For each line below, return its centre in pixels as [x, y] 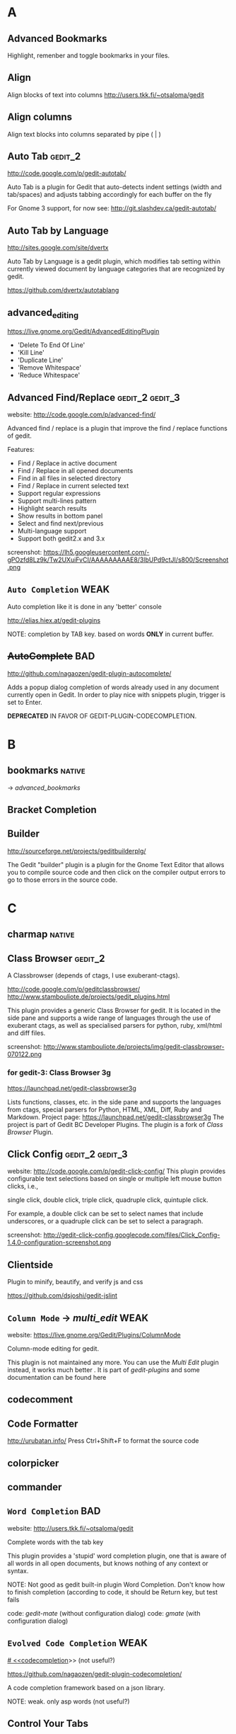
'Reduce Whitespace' [49, 375]
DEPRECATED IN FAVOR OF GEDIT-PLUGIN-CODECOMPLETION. [102, 715]
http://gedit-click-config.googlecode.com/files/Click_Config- [132, 1235]
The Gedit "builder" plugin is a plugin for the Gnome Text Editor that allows [116, 864]
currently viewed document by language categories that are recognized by [116, 269]
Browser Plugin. [30, 1132]
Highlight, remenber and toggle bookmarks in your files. [89, 55]
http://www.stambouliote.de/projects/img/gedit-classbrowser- [134, 1047]
